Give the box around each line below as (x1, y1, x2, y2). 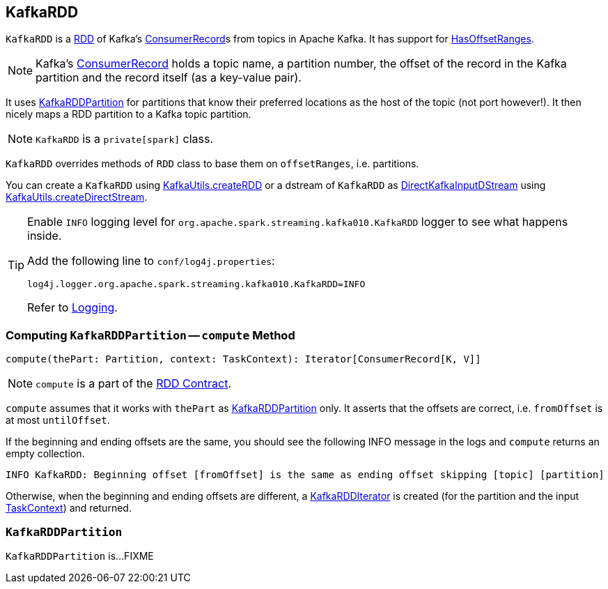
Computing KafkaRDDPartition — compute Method (6, 328, 295, 342)
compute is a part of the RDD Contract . (36, 376, 232, 391)
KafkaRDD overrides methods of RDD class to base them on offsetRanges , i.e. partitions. (6, 158, 419, 170)
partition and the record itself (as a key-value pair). (36, 70, 302, 85)
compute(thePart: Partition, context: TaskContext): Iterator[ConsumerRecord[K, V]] (6, 353, 481, 365)
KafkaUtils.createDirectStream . (6, 191, 148, 204)
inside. (27, 229, 62, 243)
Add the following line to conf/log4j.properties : (27, 254, 275, 268)
